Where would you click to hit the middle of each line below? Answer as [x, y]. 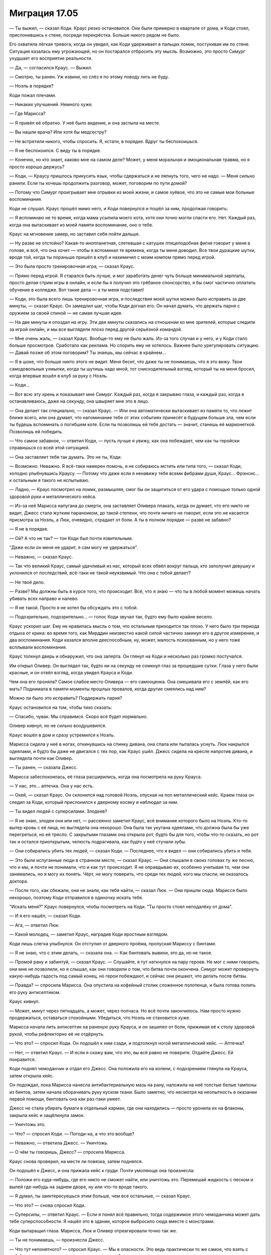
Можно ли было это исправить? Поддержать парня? [66, 698]
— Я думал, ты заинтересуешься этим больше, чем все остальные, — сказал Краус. [100, 1196]
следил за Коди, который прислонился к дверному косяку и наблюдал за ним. [94, 802]
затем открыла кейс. [32, 1076]
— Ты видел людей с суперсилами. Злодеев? [58, 811]
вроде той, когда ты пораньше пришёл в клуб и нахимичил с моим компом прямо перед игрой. [112, 257]
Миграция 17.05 [44, 13]
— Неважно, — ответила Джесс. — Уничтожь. [59, 1143]
